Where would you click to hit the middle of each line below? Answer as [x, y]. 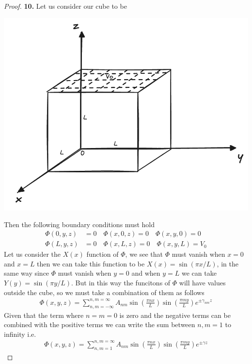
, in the [228, 263]
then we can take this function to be [91, 263]
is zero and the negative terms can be [175, 315]
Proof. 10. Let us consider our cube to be [65, 6]
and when [146, 273]
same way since [27, 273]
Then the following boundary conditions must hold [79, 224]
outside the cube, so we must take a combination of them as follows [104, 292]
